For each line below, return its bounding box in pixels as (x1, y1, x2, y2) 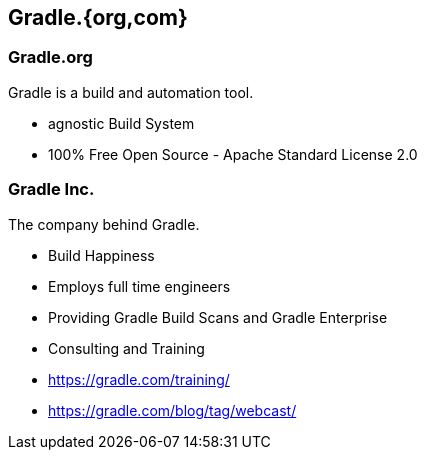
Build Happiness (48, 246, 155, 264)
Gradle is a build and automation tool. (8, 83, 254, 101)
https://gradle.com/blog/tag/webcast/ (48, 401, 297, 419)
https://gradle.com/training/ (48, 370, 230, 388)
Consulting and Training (48, 339, 205, 357)
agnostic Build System (48, 114, 195, 132)
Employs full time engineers (48, 277, 231, 295)
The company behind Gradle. (8, 215, 200, 233)
